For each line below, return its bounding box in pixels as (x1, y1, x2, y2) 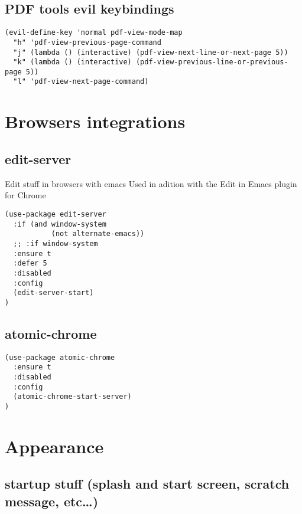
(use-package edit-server (5, 209, 106, 218)
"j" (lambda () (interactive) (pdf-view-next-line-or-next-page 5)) (13, 48, 288, 57)
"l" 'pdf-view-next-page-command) (13, 77, 149, 86)
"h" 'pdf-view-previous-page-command (13, 38, 161, 47)
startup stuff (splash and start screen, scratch (5, 474, 290, 493)
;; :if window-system (13, 239, 98, 248)
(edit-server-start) (13, 289, 94, 297)
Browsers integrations (5, 109, 186, 133)
